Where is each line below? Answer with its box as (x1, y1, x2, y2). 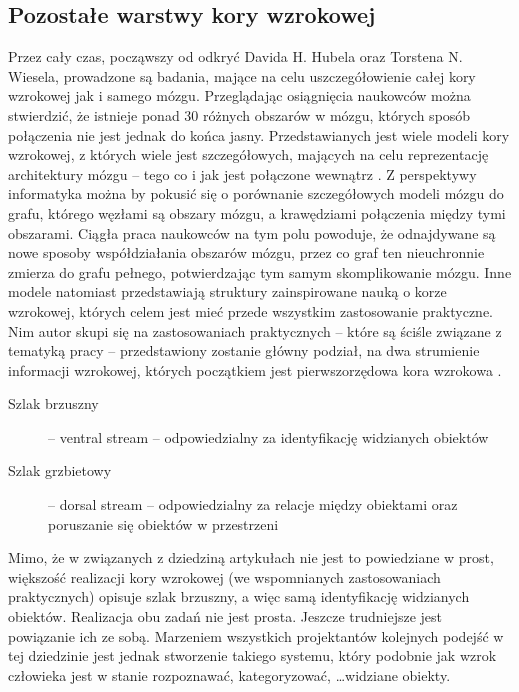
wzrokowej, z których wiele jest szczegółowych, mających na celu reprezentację (8, 144, 489, 165)
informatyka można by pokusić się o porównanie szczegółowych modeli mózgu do (8, 183, 504, 204)
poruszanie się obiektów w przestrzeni (48, 513, 279, 534)
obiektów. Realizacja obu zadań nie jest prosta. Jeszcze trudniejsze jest (8, 606, 443, 627)
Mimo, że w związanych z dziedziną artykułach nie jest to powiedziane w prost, (8, 547, 494, 568)
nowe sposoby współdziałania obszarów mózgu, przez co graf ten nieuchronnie (8, 242, 485, 263)
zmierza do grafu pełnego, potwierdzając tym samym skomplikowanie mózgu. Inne (8, 261, 512, 282)
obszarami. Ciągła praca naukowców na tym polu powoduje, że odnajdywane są (8, 222, 496, 243)
